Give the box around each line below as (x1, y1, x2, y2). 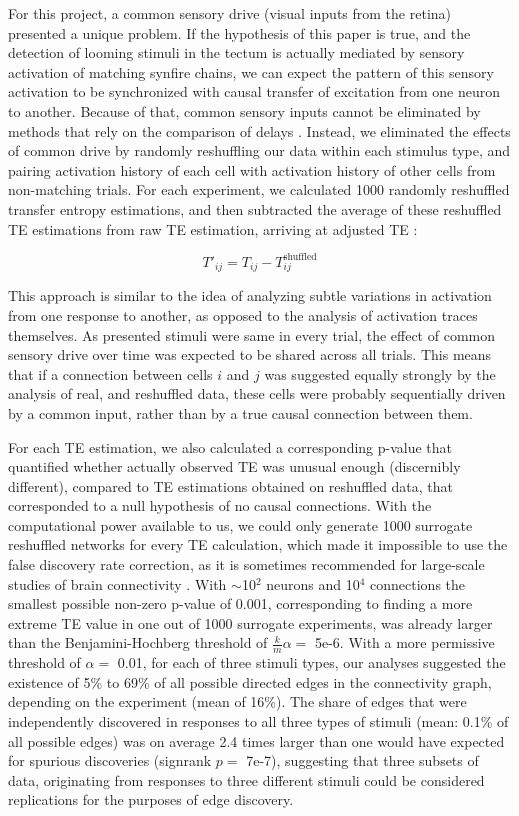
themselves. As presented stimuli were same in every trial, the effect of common (8, 324, 496, 345)
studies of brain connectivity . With (8, 573, 227, 594)
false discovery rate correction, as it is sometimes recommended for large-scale (8, 554, 485, 575)
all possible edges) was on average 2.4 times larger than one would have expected (8, 730, 505, 751)
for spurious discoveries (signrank (8, 750, 212, 771)
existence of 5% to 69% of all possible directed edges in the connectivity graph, (8, 671, 492, 692)
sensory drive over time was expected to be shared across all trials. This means (8, 344, 492, 365)
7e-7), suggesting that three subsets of (246, 750, 479, 771)
